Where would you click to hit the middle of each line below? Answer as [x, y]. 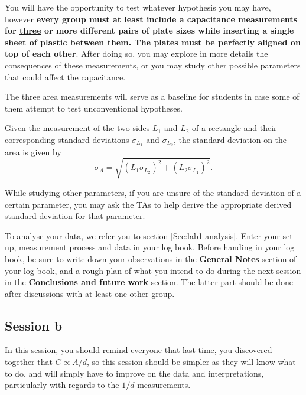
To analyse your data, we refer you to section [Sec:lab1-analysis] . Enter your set [149, 235]
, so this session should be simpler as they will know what [191, 362]
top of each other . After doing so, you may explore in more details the [136, 53]
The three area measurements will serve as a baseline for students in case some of [152, 97]
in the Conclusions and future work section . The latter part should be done [149, 282]
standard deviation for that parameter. [75, 216]
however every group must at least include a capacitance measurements [151, 19]
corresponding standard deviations [67, 139]
